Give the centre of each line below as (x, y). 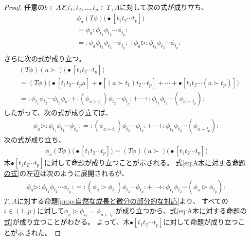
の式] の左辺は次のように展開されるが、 (66, 173)
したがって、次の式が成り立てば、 (58, 112)
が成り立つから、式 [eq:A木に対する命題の (181, 210)
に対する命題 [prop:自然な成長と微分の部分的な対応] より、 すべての (123, 200)
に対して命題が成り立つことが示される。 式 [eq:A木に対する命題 (145, 162)
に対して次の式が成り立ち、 (164, 7)
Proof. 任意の (24, 7)
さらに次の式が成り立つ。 (45, 58)
